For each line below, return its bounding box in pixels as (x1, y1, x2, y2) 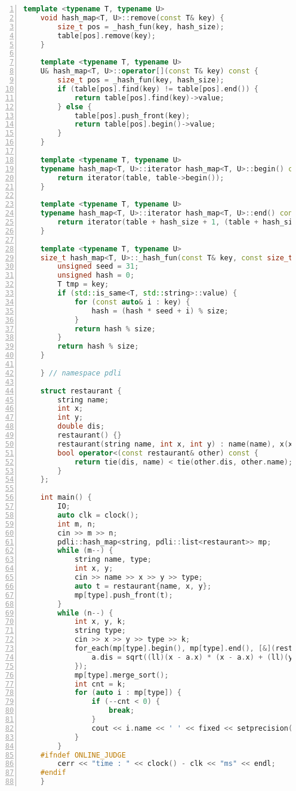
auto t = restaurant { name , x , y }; (74, 581, 212, 590)
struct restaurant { (40, 386, 122, 395)
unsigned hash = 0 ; (57, 271, 135, 280)
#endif (40, 768, 66, 777)
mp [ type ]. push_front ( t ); (74, 590, 173, 599)
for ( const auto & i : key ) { (74, 297, 190, 306)
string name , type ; (74, 555, 152, 564)
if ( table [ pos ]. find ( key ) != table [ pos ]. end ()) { (57, 84, 258, 93)
